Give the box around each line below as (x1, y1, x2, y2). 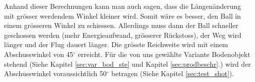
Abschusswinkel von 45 (4, 49, 73, 59)
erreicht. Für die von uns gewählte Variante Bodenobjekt (78, 49, 251, 59)
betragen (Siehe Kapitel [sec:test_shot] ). (111, 68, 234, 79)
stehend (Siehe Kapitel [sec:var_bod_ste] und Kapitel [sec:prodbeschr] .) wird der (4, 58, 251, 69)
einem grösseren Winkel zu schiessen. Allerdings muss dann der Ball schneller (4, 20, 239, 30)
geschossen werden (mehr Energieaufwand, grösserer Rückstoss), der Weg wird (4, 29, 242, 40)
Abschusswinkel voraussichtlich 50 (4, 68, 107, 79)
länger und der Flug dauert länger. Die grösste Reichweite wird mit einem (4, 39, 228, 50)
